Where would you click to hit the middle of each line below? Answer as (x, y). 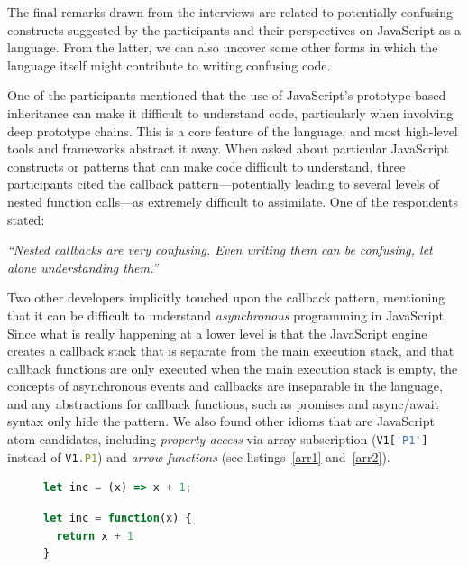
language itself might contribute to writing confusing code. (169, 65)
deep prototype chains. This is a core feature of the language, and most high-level (233, 130)
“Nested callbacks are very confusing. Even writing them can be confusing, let (220, 250)
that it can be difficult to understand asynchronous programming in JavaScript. (227, 315)
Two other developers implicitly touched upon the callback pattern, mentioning (226, 297)
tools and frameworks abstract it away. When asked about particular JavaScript (228, 148)
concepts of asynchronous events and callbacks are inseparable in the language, (225, 386)
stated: (26, 219)
